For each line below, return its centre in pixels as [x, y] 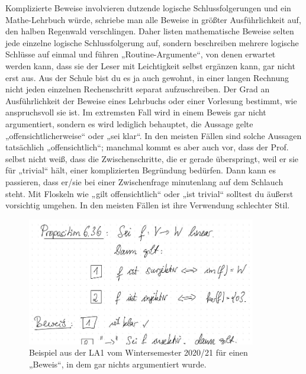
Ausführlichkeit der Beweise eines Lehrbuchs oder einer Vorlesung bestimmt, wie [151, 100]
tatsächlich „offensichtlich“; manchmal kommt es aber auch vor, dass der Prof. [147, 147]
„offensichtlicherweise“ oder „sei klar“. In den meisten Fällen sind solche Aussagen [154, 135]
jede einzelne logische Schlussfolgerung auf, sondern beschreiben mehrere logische [152, 42]
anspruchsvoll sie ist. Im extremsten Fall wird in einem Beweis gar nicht [136, 112]
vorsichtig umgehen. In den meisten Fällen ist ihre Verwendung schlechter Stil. [148, 205]
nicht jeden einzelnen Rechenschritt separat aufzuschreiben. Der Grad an [138, 89]
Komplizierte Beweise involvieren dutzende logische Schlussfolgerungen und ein [148, 8]
